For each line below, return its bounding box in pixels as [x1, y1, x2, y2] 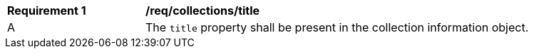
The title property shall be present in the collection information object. [145, 20, 529, 34]
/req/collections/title [145, 4, 260, 18]
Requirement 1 [7, 4, 86, 18]
